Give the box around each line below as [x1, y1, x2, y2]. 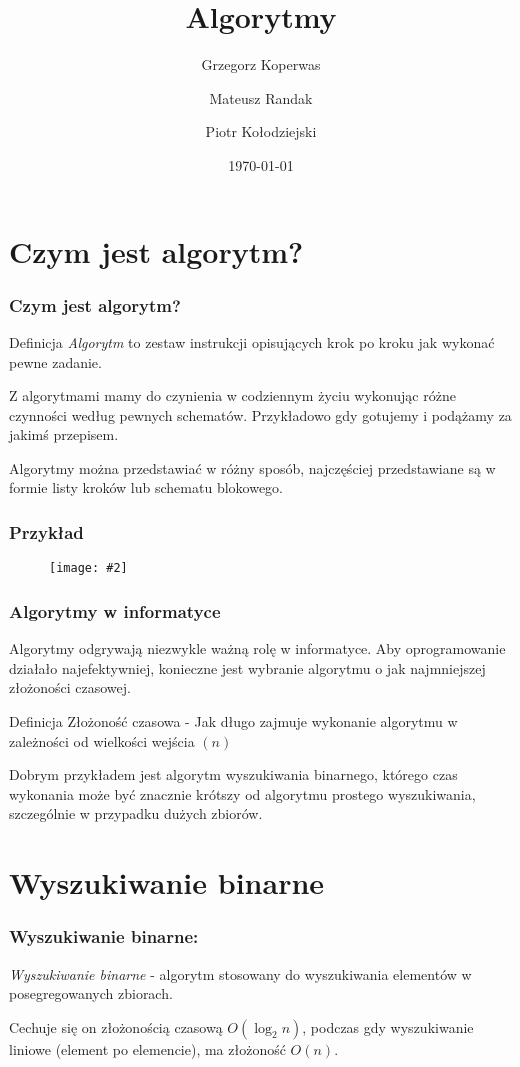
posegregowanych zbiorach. [9, 983, 173, 1004]
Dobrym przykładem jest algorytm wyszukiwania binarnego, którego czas [9, 764, 458, 785]
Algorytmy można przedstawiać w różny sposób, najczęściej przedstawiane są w [9, 457, 496, 478]
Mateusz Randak [209, 87, 313, 108]
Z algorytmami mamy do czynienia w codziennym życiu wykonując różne [9, 385, 456, 406]
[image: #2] [49, 561, 128, 576]
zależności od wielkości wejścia [9, 730, 195, 751]
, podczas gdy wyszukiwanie [302, 1016, 474, 1037]
